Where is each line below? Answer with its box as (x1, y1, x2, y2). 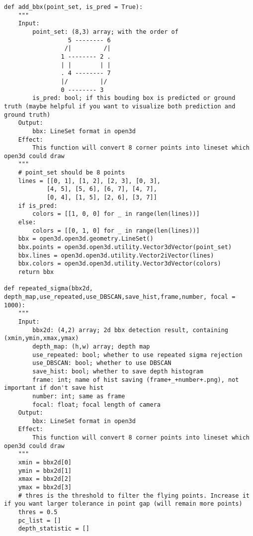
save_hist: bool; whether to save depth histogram (32, 367, 203, 375)
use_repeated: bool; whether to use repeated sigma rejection (32, 351, 243, 358)
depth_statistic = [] (18, 525, 89, 533)
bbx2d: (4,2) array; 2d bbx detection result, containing (32, 326, 229, 334)
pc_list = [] (18, 517, 61, 524)
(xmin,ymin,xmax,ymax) (4, 335, 79, 342)
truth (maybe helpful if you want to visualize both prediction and (4, 102, 236, 110)
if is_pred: (18, 202, 58, 209)
